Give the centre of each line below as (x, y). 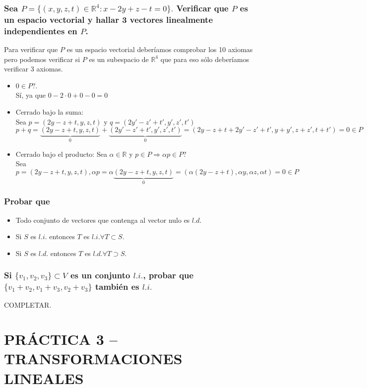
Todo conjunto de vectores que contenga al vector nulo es (103, 220)
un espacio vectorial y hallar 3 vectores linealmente (109, 19)
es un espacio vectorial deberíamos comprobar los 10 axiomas (160, 49)
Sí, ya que (31, 95)
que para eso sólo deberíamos (205, 59)
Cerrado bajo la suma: (50, 112)
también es (117, 287)
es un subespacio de (119, 59)
